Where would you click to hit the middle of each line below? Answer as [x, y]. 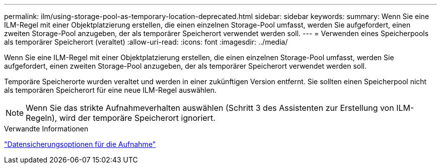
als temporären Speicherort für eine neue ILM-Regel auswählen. [111, 90]
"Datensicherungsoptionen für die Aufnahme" [80, 144]
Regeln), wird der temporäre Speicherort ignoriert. [121, 118]
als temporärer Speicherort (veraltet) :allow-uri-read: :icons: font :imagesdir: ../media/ [146, 42]
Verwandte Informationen [46, 129]
